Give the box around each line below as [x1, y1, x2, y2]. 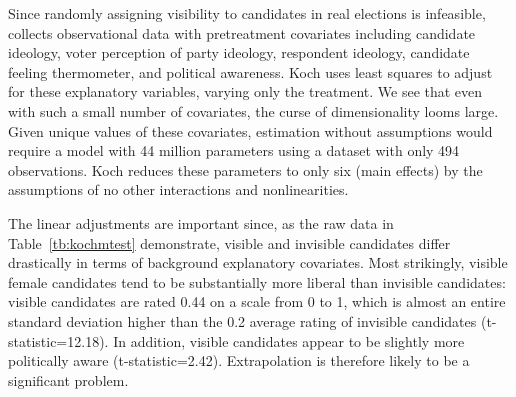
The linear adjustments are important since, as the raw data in [8, 212, 394, 233]
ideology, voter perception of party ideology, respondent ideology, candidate [8, 42, 470, 63]
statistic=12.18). [8, 330, 109, 351]
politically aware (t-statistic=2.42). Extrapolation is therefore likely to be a [8, 350, 470, 371]
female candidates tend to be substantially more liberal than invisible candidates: [8, 271, 506, 292]
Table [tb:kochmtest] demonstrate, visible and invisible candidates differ [8, 232, 451, 253]
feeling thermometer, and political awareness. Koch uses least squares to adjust [8, 61, 493, 82]
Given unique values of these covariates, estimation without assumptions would [8, 120, 493, 141]
